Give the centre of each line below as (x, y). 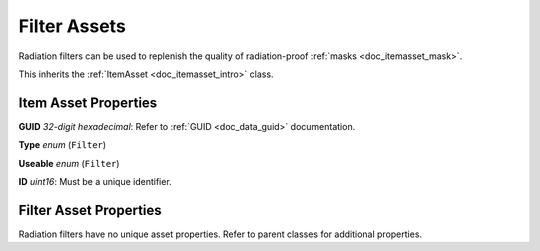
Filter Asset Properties (90, 210)
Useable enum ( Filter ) (69, 163)
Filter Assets (72, 26)
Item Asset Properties (88, 102)
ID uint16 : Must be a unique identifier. (95, 182)
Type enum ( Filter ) (62, 145)
